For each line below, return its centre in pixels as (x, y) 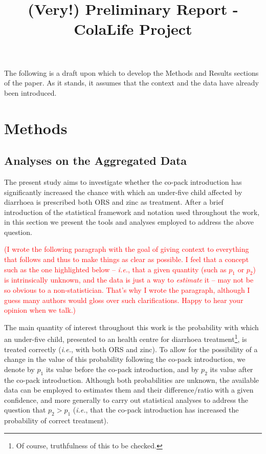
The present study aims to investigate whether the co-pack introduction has (123, 181)
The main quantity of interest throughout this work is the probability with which (131, 327)
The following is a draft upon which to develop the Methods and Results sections (131, 72)
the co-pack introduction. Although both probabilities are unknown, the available (132, 380)
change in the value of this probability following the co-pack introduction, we (125, 359)
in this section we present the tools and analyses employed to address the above (129, 222)
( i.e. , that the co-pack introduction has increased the (156, 410)
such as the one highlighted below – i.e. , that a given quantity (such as (115, 269)
